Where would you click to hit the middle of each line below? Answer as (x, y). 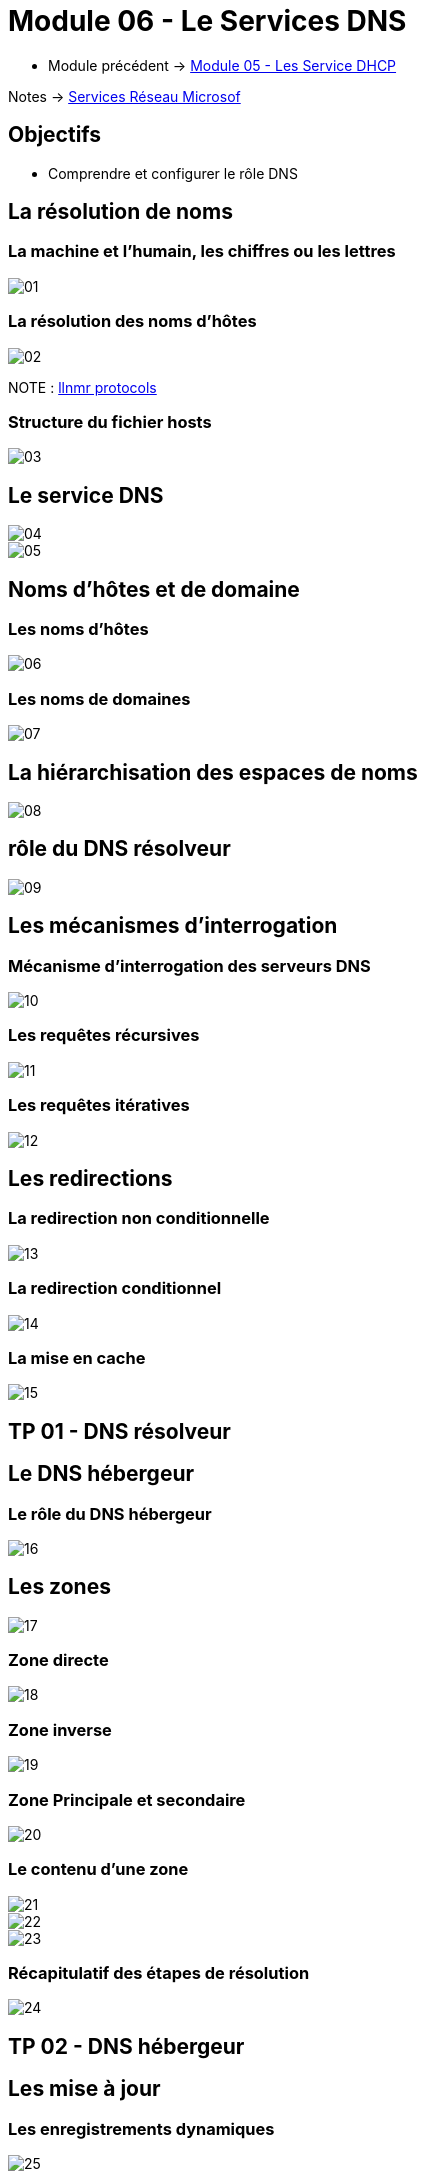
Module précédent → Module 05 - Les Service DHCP (222, 65)
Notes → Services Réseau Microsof (124, 96)
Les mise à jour (84, 2089)
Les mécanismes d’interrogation (173, 926)
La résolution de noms (120, 212)
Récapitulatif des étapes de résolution (159, 1973)
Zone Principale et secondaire (127, 1799)
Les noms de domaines (99, 698)
